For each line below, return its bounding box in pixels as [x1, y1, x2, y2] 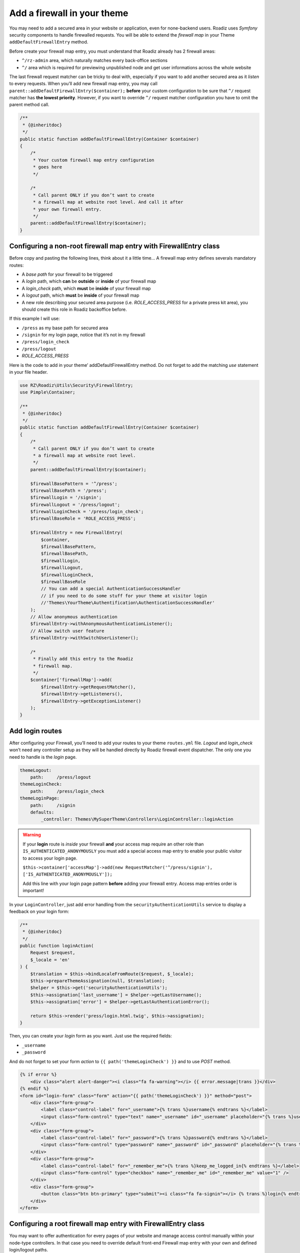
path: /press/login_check [30, 788, 104, 794]
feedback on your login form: [9, 908, 69, 914]
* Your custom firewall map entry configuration [32, 157, 154, 163]
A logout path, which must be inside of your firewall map [21, 292, 139, 298]
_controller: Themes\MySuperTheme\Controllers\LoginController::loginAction [40, 816, 233, 822]
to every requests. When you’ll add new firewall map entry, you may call [9, 81, 157, 87]
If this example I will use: [9, 316, 60, 322]
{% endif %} [19, 1086, 49, 1092]
